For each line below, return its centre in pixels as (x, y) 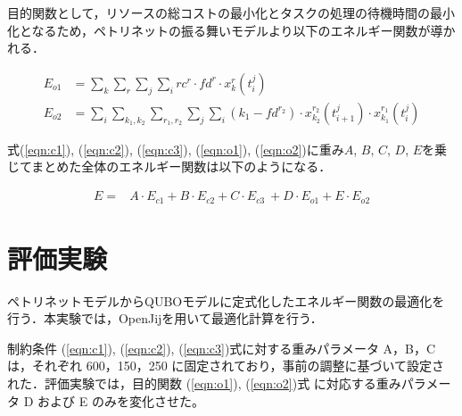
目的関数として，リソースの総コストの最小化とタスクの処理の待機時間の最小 (231, 12)
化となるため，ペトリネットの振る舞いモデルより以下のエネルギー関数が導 (225, 30)
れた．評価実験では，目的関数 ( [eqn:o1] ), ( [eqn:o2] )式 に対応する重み (204, 383)
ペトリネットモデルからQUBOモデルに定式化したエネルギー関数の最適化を (226, 300)
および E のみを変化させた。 (121, 400)
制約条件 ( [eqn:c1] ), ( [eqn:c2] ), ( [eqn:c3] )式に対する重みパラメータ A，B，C (222, 348)
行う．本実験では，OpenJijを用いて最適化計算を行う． (165, 318)
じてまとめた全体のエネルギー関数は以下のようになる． (169, 166)
